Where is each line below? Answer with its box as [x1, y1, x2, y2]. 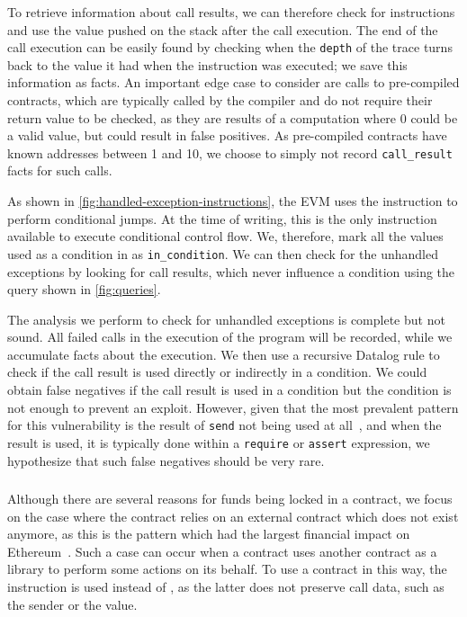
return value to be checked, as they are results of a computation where [7, 108, 397, 127]
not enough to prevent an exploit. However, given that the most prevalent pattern [7, 398, 459, 416]
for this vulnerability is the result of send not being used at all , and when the [7, 416, 442, 434]
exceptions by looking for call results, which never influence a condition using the [7, 262, 455, 281]
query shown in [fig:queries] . [7, 280, 161, 299]
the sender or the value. [7, 595, 138, 613]
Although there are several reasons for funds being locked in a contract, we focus [7, 489, 453, 508]
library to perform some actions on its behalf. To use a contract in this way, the [7, 559, 447, 578]
